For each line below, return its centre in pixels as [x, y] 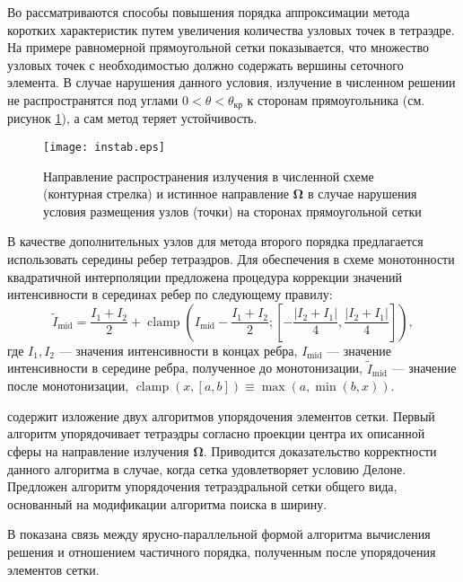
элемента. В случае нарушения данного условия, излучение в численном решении [231, 82]
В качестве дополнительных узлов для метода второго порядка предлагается [215, 241]
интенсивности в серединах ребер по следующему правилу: [170, 294]
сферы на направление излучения [98, 451]
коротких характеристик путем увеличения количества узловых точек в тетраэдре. [231, 29]
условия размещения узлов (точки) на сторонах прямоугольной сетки [232, 211]
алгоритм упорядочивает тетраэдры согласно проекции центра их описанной [216, 433]
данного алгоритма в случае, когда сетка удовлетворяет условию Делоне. [207, 468]
